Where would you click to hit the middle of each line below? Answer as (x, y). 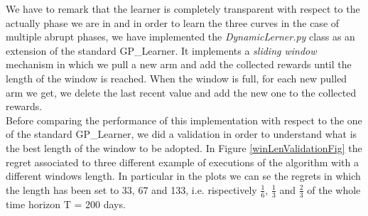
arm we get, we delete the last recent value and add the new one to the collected (181, 92)
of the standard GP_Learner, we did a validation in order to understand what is (182, 134)
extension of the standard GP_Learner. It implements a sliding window (161, 50)
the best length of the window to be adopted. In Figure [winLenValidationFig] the (184, 147)
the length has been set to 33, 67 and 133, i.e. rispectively (131, 189)
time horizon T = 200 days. (66, 204)
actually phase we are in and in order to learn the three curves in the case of (173, 22)
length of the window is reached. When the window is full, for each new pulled (177, 78)
